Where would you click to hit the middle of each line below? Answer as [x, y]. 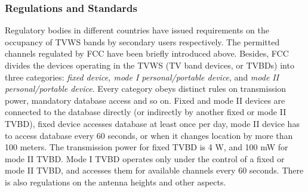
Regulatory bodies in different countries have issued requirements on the [137, 30]
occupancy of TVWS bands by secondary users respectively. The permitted [142, 41]
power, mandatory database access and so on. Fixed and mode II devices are [145, 100]
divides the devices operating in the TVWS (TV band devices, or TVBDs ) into [150, 65]
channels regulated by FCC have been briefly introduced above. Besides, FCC [147, 53]
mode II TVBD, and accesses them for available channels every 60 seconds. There [154, 170]
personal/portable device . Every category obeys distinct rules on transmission [146, 89]
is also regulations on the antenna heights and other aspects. [115, 182]
